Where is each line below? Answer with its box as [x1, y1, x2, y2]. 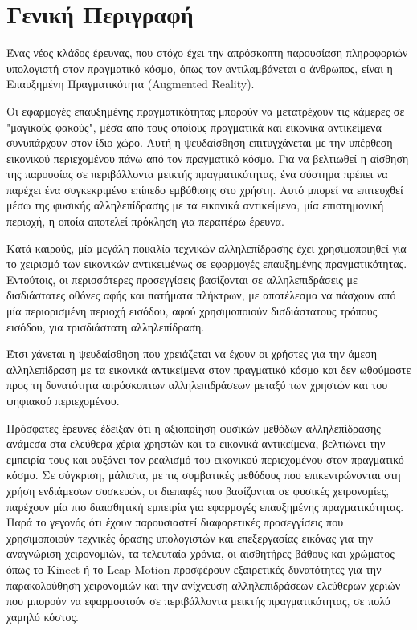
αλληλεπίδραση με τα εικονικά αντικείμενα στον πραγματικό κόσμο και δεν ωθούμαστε [6, 360, 411, 377]
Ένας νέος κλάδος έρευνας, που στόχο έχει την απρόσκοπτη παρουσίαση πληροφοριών [6, 44, 408, 61]
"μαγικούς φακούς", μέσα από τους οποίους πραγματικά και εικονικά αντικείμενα [6, 118, 382, 135]
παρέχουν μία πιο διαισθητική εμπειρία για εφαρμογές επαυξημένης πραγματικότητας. [6, 498, 404, 514]
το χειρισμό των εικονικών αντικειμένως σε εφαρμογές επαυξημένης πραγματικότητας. [6, 255, 407, 272]
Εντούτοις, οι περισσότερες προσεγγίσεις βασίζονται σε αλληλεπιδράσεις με [6, 270, 358, 287]
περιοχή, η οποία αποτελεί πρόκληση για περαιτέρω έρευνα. [6, 213, 284, 230]
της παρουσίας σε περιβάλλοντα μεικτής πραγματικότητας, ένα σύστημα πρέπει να [6, 165, 388, 182]
